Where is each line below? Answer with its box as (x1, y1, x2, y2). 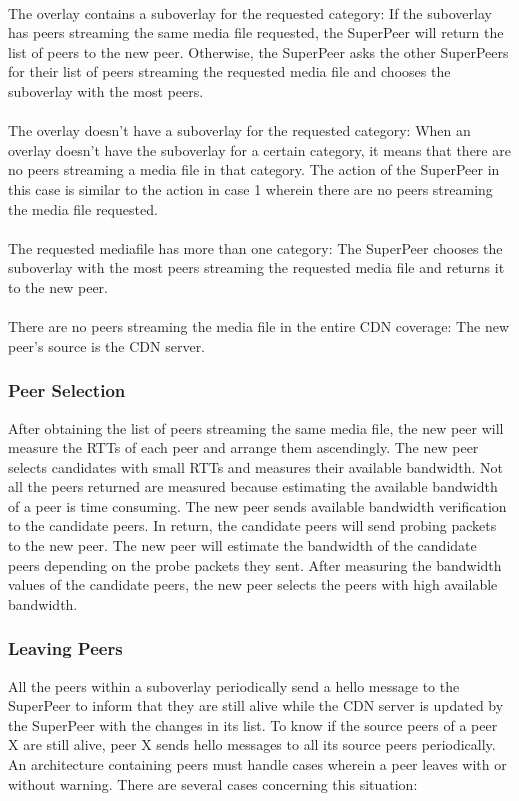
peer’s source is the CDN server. (8, 335, 206, 356)
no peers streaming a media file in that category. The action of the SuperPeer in (8, 159, 500, 180)
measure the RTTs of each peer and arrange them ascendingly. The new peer (8, 437, 479, 458)
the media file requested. (8, 198, 158, 219)
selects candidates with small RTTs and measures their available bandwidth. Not (8, 456, 504, 477)
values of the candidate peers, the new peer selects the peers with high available (8, 574, 498, 595)
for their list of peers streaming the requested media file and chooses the (8, 61, 451, 82)
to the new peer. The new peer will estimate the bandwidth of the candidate (8, 535, 477, 556)
